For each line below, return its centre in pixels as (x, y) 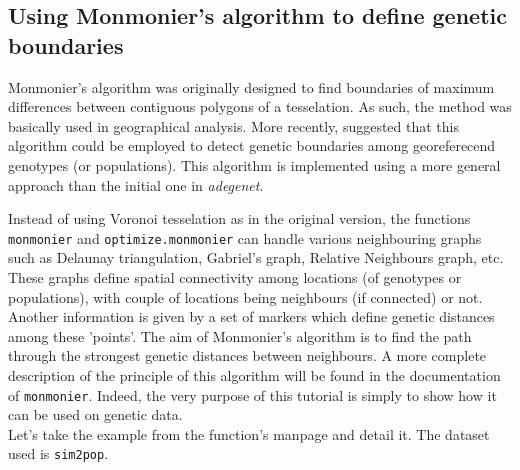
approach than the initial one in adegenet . (136, 184)
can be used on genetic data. (95, 414)
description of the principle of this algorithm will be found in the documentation (254, 374)
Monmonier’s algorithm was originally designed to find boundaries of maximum (251, 86)
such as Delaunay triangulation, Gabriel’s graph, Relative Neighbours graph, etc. (256, 257)
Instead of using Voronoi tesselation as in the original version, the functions (239, 218)
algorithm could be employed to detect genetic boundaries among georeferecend (252, 145)
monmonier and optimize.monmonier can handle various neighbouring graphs (245, 237)
